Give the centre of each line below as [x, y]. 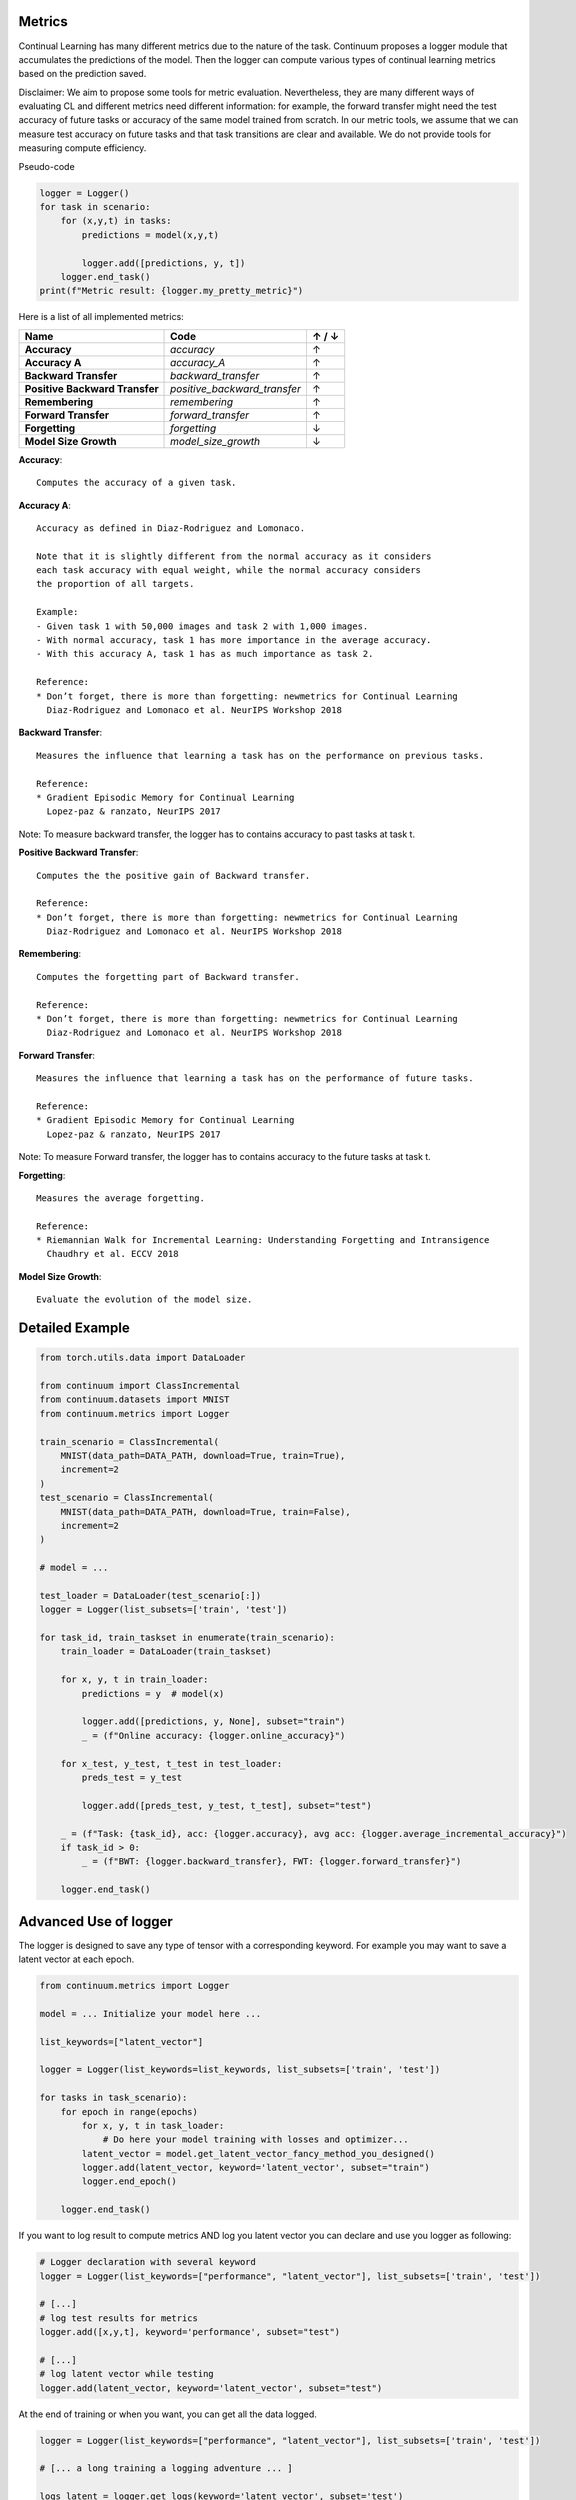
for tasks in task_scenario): [113, 2098]
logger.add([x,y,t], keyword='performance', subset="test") [190, 2332]
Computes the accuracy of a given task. [136, 483]
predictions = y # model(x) [153, 1693]
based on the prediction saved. [82, 74]
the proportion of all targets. [115, 584]
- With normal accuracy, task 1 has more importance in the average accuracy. [234, 640]
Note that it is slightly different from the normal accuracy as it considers [234, 556]
